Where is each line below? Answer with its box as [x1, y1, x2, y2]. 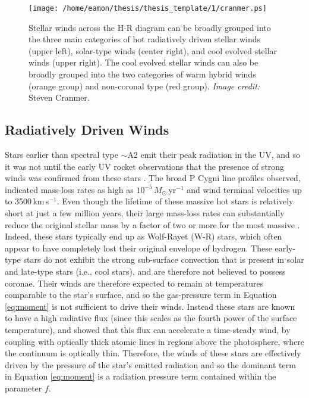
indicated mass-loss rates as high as [5, 183, 134, 195]
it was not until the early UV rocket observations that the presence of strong [5, 160, 284, 172]
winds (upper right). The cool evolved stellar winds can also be [29, 56, 258, 69]
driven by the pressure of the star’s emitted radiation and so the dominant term [5, 358, 296, 371]
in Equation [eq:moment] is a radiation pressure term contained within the [5, 370, 276, 383]
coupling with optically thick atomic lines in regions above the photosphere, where [5, 335, 304, 347]
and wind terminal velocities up [187, 183, 302, 195]
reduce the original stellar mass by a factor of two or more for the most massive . [5, 218, 300, 231]
